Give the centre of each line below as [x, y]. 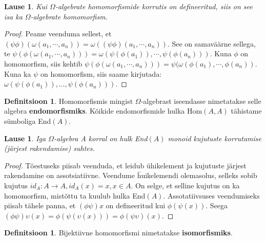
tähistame [246, 111]
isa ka [13, 16]
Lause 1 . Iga [25, 138]
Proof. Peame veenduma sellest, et [58, 34]
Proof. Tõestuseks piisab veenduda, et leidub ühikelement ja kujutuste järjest [125, 165]
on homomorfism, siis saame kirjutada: [101, 73]
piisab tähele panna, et [40, 205]
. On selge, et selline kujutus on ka [185, 185]
